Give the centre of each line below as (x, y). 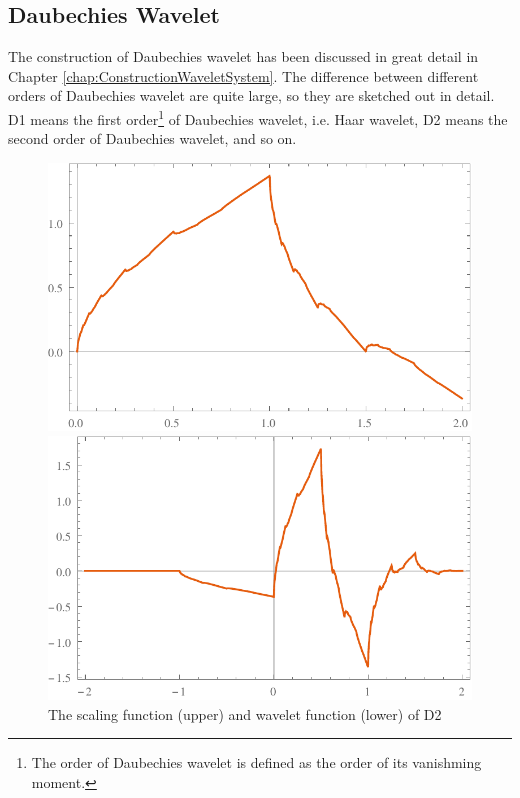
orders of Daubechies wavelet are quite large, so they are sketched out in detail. (251, 95)
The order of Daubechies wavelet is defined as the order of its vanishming (256, 762)
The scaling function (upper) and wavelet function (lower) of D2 (245, 713)
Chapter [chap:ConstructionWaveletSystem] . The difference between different (243, 75)
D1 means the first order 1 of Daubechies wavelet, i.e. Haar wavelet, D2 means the (258, 117)
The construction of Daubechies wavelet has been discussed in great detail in (243, 56)
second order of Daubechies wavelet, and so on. (152, 138)
